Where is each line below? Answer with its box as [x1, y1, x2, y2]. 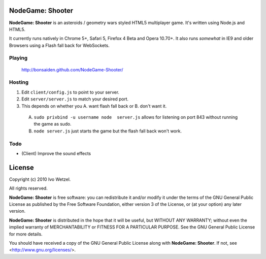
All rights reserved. [9, 185, 48, 192]
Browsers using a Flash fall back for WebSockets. [9, 42, 110, 48]
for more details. [9, 231, 43, 237]
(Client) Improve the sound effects [21, 150, 91, 156]
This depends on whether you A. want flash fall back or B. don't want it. [21, 103, 167, 109]
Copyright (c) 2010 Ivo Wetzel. [9, 176, 71, 182]
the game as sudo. [33, 121, 71, 127]
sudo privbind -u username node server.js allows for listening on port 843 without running [33, 114, 238, 120]
